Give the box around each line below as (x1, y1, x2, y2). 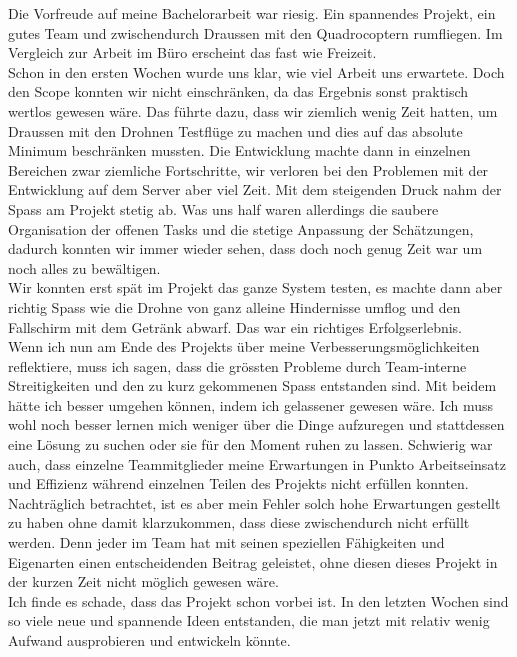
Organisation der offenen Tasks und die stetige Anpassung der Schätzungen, (8, 218, 474, 239)
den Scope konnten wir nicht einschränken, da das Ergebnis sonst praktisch (8, 81, 469, 102)
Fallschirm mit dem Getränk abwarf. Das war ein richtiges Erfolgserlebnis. (8, 316, 463, 337)
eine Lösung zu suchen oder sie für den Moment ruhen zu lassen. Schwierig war (8, 434, 493, 455)
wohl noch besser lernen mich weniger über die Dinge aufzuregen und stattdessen (8, 414, 505, 435)
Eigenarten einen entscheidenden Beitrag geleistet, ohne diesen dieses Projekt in (8, 551, 498, 572)
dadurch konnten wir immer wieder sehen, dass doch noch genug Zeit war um (8, 238, 483, 259)
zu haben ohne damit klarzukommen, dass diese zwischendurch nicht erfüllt (8, 512, 470, 533)
